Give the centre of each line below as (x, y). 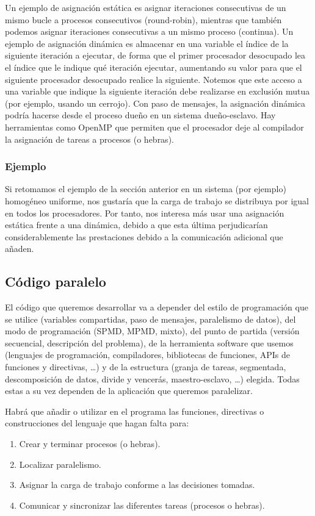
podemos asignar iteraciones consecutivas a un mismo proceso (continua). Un (149, 31)
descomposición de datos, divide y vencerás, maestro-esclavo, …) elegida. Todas (152, 378)
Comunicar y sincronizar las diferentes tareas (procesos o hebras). (142, 505)
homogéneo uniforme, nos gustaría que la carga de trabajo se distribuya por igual (157, 200)
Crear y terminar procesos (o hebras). (90, 444)
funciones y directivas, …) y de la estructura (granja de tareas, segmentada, (146, 367)
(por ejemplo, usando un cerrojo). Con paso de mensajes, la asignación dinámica (155, 103)
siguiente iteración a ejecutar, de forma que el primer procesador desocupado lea (155, 55)
